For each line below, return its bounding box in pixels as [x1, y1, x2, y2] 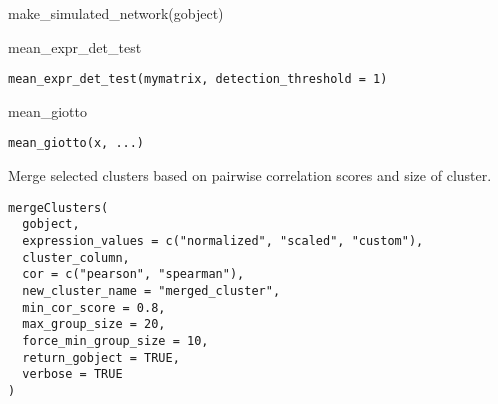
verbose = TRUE [22, 367, 123, 382]
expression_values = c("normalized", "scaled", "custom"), [22, 234, 424, 248]
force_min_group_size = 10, [22, 333, 209, 348]
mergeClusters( [8, 200, 109, 215]
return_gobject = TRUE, [22, 350, 180, 365]
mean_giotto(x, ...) [8, 136, 145, 151]
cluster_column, [22, 250, 130, 265]
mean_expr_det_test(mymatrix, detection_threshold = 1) [8, 72, 388, 87]
